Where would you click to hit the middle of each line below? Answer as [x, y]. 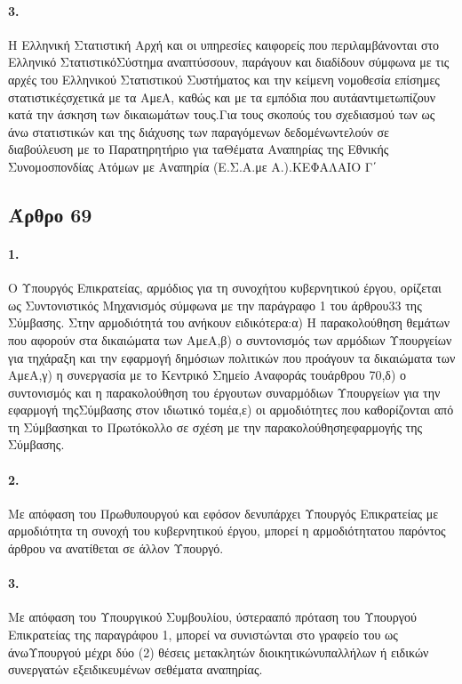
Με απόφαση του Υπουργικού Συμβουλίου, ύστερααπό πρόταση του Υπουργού [212, 617]
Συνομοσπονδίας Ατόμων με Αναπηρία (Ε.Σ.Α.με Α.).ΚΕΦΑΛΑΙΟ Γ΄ [193, 166]
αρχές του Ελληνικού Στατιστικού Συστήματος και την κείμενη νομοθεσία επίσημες [224, 79]
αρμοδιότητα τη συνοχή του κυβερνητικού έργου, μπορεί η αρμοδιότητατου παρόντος [227, 531]
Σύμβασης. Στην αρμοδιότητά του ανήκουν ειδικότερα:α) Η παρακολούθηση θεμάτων [229, 322]
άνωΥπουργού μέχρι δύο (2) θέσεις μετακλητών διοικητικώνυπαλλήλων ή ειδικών [219, 652]
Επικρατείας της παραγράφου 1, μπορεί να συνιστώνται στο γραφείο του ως [203, 635]
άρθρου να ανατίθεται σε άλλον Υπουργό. [116, 548]
